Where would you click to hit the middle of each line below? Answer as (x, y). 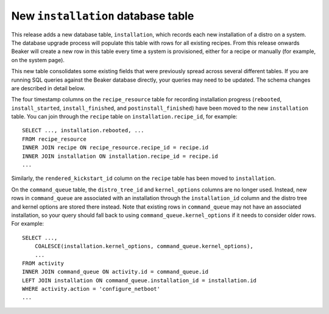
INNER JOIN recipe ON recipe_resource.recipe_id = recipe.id (115, 148)
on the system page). (38, 60)
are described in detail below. (48, 88)
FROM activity (43, 263)
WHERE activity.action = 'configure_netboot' (91, 289)
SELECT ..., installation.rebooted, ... (83, 130)
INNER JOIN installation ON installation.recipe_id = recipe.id (120, 156)
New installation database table (103, 16)
